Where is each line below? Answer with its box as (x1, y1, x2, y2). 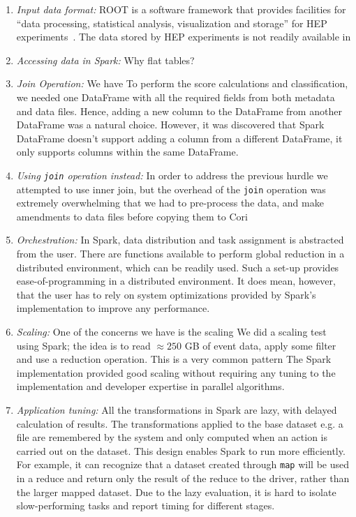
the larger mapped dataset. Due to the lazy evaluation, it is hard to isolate (16, 484, 336, 499)
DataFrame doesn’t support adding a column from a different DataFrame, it (16, 130, 343, 145)
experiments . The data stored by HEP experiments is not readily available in (16, 29, 351, 44)
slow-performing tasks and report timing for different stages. (16, 498, 275, 513)
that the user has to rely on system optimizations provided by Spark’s (16, 287, 316, 301)
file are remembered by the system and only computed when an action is (16, 430, 327, 444)
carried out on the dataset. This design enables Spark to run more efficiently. (16, 443, 346, 458)
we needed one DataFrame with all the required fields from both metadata (16, 89, 335, 104)
